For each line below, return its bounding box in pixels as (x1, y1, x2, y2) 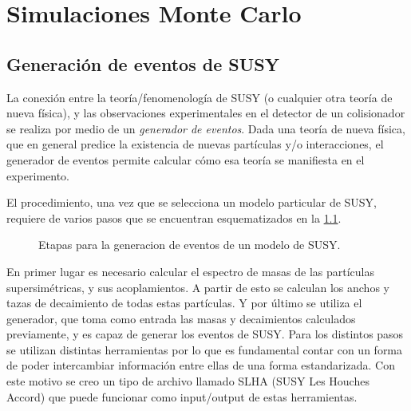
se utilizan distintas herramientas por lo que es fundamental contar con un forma (6, 341, 403, 358)
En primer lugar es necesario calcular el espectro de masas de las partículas (6, 263, 375, 279)
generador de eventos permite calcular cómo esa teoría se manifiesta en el (6, 151, 365, 168)
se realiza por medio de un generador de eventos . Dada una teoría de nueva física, (6, 120, 405, 136)
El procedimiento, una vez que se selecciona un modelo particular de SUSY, (6, 194, 377, 211)
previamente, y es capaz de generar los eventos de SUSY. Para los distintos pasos (6, 326, 404, 342)
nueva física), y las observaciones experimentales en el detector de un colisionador (6, 105, 405, 121)
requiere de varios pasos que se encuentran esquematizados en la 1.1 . (6, 209, 342, 226)
